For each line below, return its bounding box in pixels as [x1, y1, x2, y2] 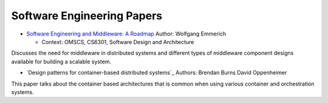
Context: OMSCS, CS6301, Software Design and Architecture [41, 38, 194, 45]
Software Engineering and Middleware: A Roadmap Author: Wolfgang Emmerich [26, 30, 227, 37]
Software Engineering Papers [11, 9, 163, 22]
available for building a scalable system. [11, 58, 112, 65]
